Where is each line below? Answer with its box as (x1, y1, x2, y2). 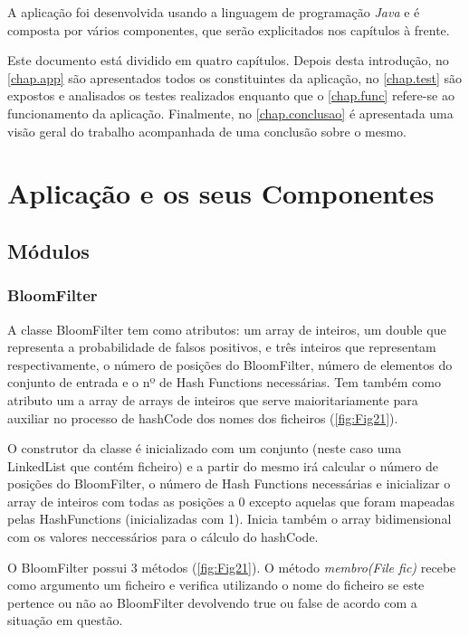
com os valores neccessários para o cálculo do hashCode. (7, 527, 319, 546)
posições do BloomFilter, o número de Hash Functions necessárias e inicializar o (7, 474, 451, 493)
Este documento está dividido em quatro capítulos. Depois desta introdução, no (7, 51, 449, 70)
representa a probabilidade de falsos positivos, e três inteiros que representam (7, 337, 436, 356)
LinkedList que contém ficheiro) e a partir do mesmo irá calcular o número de (7, 456, 438, 475)
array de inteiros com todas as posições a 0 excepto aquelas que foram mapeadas (7, 491, 455, 510)
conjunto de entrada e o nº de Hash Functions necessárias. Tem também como (7, 373, 441, 392)
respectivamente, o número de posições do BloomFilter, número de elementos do (7, 355, 453, 374)
